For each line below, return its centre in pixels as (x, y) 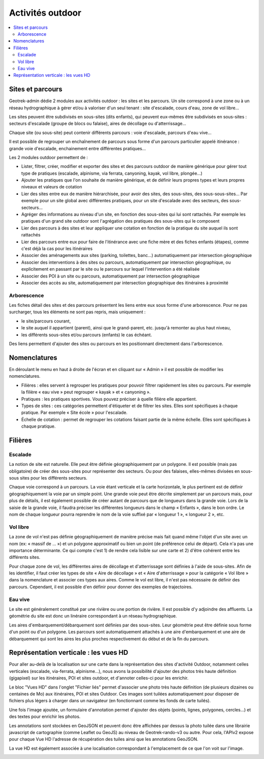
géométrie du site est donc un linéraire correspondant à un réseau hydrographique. (93, 616)
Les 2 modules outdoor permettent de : (48, 157)
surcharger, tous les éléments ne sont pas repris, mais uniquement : (77, 312)
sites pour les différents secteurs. (54, 478)
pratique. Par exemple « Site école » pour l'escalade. (74, 413)
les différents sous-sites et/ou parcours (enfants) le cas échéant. (87, 335)
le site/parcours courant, (46, 321)
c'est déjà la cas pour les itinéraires (57, 249)
